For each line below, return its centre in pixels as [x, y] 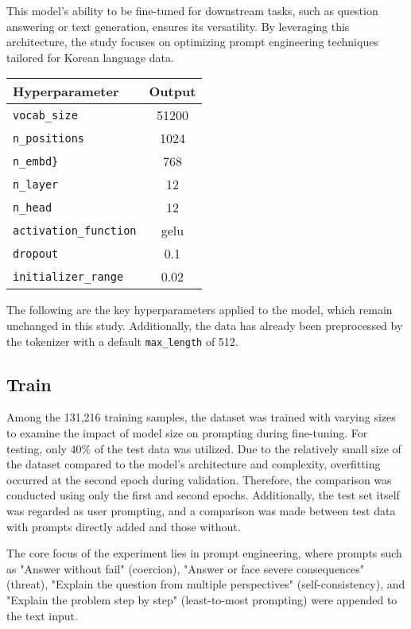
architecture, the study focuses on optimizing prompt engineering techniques [192, 42]
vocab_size [45, 115]
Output [173, 91]
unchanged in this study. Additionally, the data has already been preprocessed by [205, 325]
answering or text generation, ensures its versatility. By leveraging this [178, 26]
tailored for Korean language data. [90, 57]
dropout [36, 253]
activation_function [75, 230]
